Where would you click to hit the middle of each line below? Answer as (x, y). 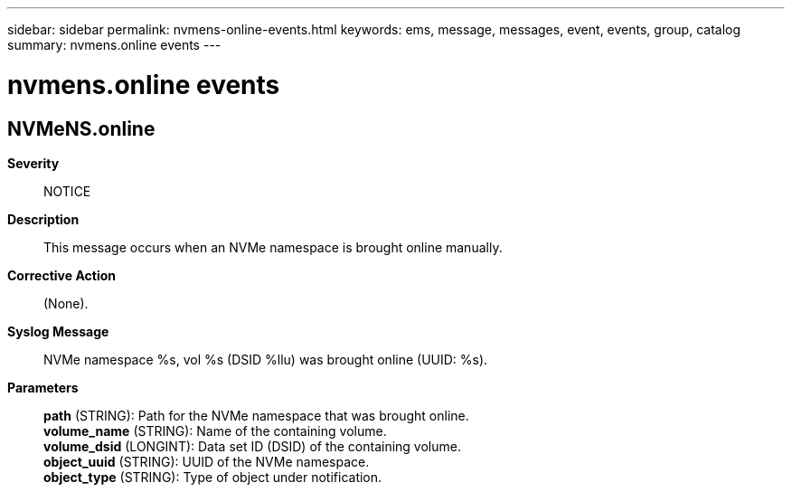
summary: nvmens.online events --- (114, 45)
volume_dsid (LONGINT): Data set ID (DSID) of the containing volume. (252, 446)
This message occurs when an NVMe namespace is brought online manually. (273, 247)
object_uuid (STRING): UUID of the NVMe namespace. (207, 461)
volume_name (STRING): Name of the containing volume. (215, 430)
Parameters (43, 387)
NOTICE (67, 191)
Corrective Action (61, 275)
